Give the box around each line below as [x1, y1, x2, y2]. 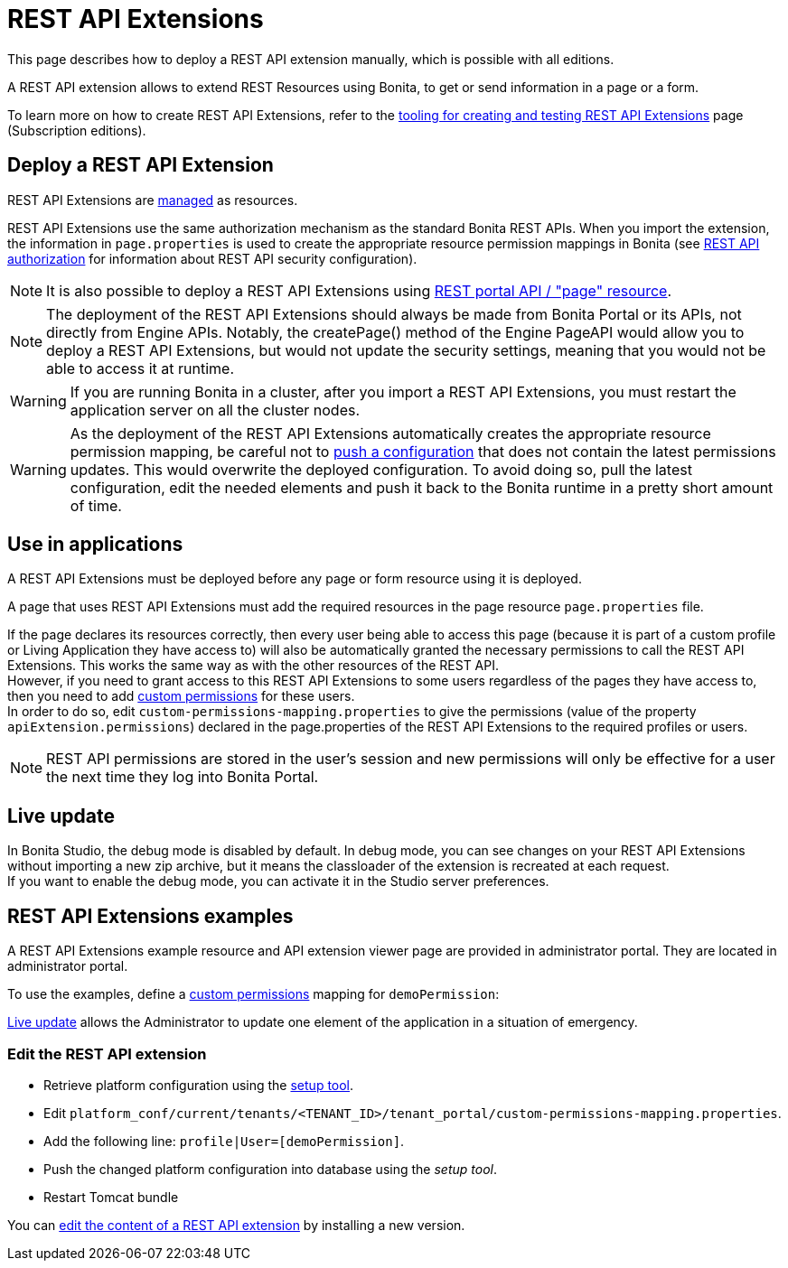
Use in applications [7, 533, 183, 556]
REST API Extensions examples [7, 904, 294, 928]
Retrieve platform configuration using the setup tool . [43, 1077, 354, 1093]
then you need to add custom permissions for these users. [7, 688, 355, 704]
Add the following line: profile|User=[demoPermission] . [43, 1133, 405, 1149]
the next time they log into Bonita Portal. [46, 768, 319, 787]
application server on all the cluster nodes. [70, 400, 361, 419]
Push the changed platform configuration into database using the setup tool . [43, 1161, 497, 1177]
